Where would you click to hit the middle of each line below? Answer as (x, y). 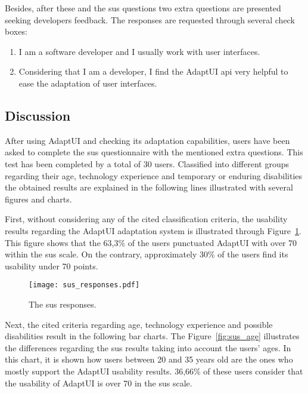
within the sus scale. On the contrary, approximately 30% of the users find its (147, 254)
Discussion (38, 115)
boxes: (16, 31)
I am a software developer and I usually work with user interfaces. (139, 51)
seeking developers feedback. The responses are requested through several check (150, 19)
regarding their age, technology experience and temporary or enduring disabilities (154, 175)
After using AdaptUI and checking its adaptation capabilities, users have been (147, 140)
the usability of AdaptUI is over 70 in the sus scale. (99, 383)
